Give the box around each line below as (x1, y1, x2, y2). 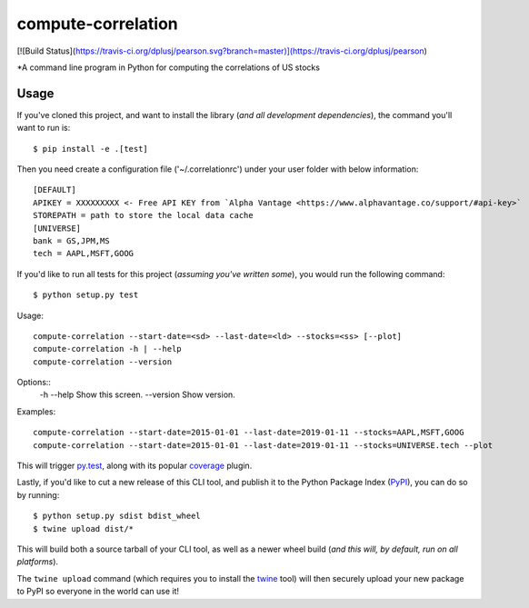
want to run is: (16, 123, 71, 134)
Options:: (16, 377, 52, 388)
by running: (16, 489, 60, 500)
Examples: (16, 405, 56, 417)
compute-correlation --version (33, 356, 173, 367)
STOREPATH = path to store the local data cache (33, 210, 254, 221)
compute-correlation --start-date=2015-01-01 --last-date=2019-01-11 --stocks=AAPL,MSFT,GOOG (33, 427, 464, 438)
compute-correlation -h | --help (33, 344, 182, 354)
